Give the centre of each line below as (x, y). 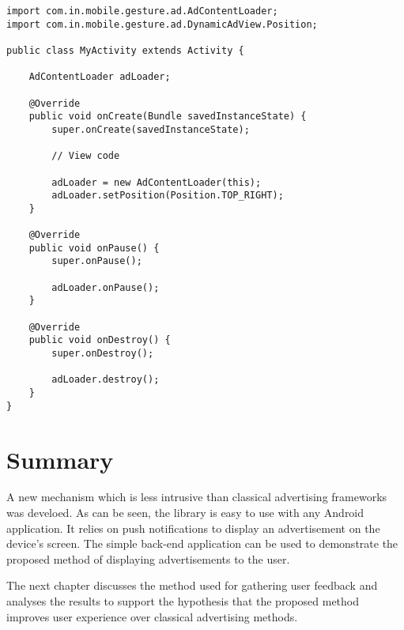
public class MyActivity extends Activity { (125, 50)
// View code (86, 156)
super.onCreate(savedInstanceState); (151, 129)
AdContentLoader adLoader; (100, 77)
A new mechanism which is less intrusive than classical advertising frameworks (197, 497)
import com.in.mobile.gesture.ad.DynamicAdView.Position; (162, 24)
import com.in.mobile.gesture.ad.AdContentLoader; (142, 11)
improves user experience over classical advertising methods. (152, 616)
